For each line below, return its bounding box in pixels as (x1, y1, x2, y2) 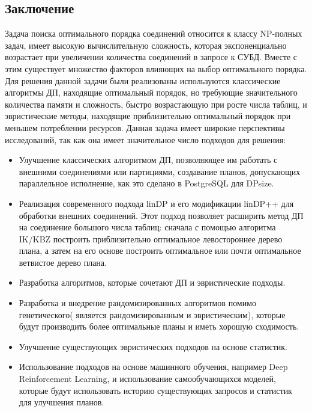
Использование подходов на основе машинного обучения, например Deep (19, 360, 288, 373)
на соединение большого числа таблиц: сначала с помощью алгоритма (19, 221, 276, 233)
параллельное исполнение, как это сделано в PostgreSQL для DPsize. (19, 177, 274, 189)
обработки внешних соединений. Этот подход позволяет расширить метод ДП (19, 209, 304, 221)
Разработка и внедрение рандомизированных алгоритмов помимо (19, 297, 257, 309)
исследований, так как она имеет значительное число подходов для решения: (5, 133, 286, 146)
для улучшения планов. (19, 396, 104, 408)
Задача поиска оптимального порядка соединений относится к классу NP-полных (5, 27, 302, 40)
